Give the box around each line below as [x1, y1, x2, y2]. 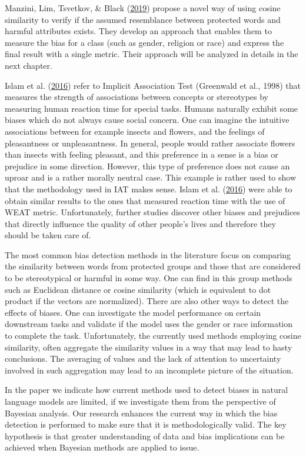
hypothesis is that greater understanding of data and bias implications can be [5, 429, 285, 442]
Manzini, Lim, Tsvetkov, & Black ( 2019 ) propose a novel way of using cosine [5, 2, 281, 14]
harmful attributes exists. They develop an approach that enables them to [5, 25, 272, 37]
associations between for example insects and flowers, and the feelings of [5, 125, 265, 137]
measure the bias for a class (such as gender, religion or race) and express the [5, 36, 284, 48]
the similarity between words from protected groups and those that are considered [5, 260, 301, 272]
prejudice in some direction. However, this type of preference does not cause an [5, 159, 290, 172]
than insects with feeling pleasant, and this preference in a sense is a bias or [5, 148, 278, 161]
